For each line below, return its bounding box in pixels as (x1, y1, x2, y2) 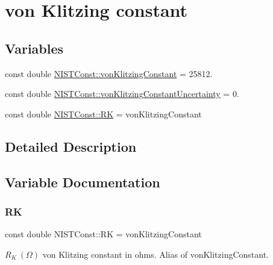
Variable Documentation (5, 172, 160, 191)
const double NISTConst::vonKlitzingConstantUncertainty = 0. (5, 87, 239, 100)
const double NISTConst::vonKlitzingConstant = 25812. (5, 67, 213, 79)
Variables (5, 39, 64, 57)
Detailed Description (5, 137, 137, 155)
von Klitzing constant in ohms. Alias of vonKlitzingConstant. (42, 248, 269, 260)
